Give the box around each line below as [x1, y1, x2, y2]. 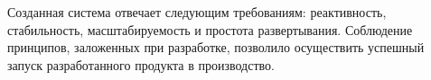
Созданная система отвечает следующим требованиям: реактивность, [7, 3, 387, 21]
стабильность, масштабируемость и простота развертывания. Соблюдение [7, 20, 413, 39]
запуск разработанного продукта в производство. [7, 55, 275, 74]
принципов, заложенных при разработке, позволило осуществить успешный [7, 38, 425, 57]
